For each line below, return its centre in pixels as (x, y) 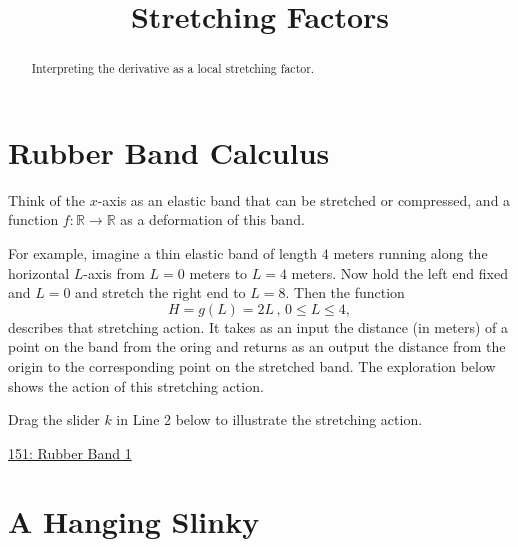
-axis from (114, 272)
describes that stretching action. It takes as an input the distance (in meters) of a (258, 326)
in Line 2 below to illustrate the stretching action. (269, 419)
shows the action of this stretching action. (136, 385)
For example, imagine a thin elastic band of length (163, 252)
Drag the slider (54, 419)
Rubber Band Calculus (169, 151)
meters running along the (410, 252)
